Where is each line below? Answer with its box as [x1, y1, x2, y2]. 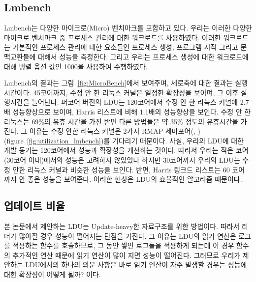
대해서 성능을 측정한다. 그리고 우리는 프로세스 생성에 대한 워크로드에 [38, 51, 249, 61]
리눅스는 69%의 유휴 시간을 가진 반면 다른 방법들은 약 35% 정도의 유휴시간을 [4, 116, 239, 126]
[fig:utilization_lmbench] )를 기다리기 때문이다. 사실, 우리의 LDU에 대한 [27, 135, 244, 145]
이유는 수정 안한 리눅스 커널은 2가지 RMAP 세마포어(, [29, 126, 195, 136]
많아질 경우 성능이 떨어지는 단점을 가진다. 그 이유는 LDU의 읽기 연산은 [19, 230, 236, 241]
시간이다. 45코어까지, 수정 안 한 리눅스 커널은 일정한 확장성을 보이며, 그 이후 [4, 87, 239, 97]
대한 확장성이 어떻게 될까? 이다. [4, 269, 101, 279]
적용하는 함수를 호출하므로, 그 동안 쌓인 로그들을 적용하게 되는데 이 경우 [12, 240, 234, 251]
